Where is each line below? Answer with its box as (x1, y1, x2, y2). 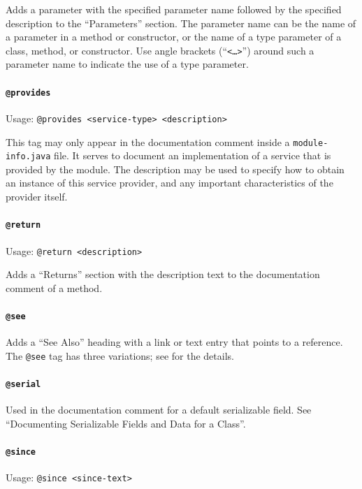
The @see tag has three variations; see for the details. (6, 348, 234, 363)
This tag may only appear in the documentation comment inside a (6, 134, 290, 149)
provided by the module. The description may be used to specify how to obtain (6, 161, 345, 176)
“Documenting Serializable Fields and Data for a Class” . (6, 416, 246, 430)
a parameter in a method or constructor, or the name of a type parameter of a (6, 29, 342, 44)
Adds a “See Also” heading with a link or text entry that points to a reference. (6, 335, 343, 349)
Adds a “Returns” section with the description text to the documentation (6, 267, 320, 282)
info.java (6, 152, 51, 162)
